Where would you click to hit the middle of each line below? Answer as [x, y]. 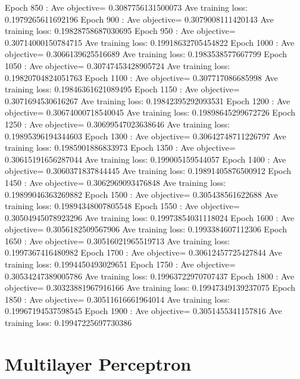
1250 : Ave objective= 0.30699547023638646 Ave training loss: [118, 124]
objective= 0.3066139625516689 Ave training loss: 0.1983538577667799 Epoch [146, 54]
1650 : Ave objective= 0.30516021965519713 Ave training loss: [118, 240]
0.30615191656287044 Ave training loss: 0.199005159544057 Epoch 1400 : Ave [146, 159]
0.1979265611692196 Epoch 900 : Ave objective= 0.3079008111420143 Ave [139, 19]
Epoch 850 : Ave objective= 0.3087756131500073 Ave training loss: [126, 7]
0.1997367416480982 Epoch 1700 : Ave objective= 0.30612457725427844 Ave [143, 252]
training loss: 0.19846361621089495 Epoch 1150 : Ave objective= [122, 89]
